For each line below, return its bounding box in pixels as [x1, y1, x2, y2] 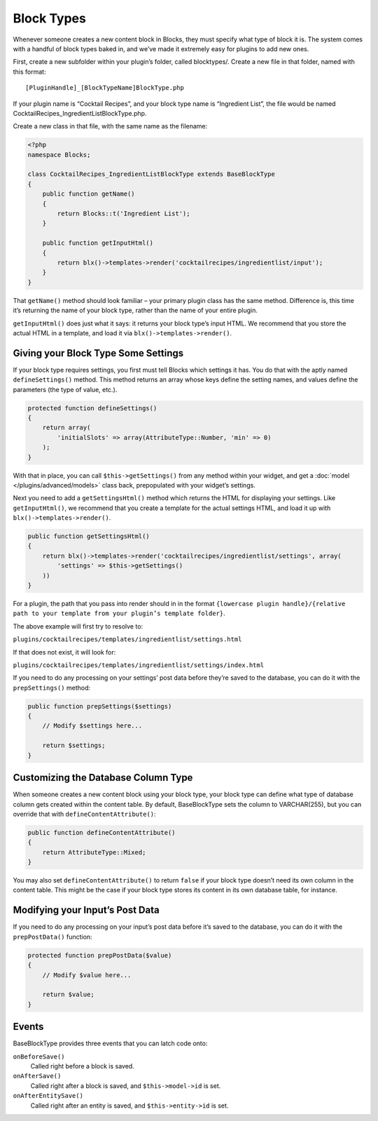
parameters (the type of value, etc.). [13, 385, 118, 394]
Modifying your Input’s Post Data [13, 904, 160, 916]
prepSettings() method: [13, 683, 91, 692]
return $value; [42, 991, 94, 999]
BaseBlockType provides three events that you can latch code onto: [13, 1039, 208, 1048]
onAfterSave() [13, 1072, 62, 1080]
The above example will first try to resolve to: [13, 622, 143, 631]
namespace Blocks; [27, 151, 91, 159]
